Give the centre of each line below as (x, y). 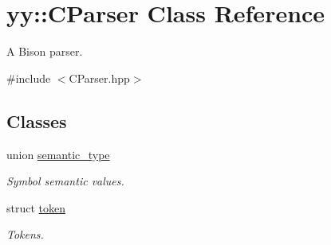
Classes (37, 121)
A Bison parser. (45, 51)
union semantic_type (58, 154)
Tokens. (25, 234)
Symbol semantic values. (65, 181)
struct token (36, 207)
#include (29, 78)
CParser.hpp (99, 78)
